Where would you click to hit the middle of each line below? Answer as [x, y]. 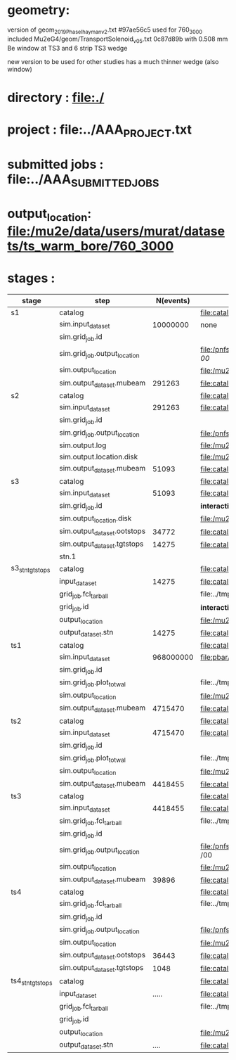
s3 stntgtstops [31, 569]
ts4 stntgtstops [32, 981]
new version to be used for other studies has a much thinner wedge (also [113, 61]
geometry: [39, 10]
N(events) [173, 301]
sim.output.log [83, 445]
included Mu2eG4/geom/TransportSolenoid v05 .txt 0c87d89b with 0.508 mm [118, 39]
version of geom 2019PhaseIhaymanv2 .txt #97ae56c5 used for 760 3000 [105, 30]
